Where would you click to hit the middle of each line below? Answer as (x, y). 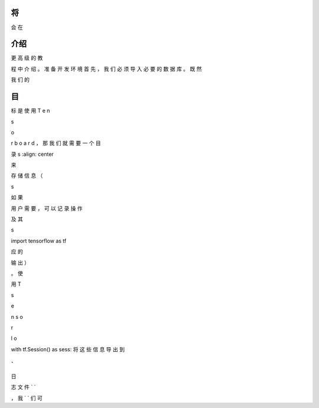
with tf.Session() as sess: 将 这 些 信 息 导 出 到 (68, 349)
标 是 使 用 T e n (30, 111)
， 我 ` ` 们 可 (27, 398)
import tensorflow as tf (39, 241)
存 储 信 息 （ (27, 176)
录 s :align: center (32, 154)
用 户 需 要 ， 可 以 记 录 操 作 (47, 208)
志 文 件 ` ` (23, 387)
